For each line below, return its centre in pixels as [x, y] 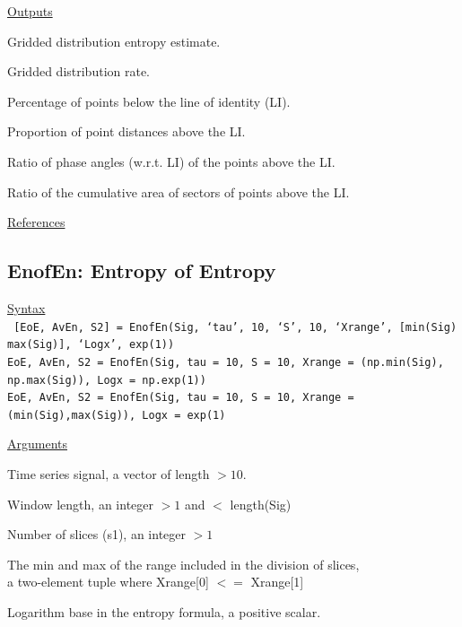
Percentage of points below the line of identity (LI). [149, 101]
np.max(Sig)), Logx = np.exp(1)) [107, 380]
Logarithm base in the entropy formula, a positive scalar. [164, 612]
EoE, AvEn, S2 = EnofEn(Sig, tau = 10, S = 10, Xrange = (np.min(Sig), [226, 362]
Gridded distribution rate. [79, 71]
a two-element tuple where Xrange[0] [108, 582]
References [36, 222]
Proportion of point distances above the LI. [126, 131]
